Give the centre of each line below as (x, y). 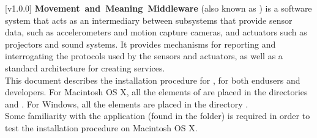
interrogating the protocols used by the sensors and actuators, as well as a (144, 56)
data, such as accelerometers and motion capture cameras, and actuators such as (156, 32)
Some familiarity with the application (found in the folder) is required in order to (158, 116)
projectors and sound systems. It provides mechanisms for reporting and (140, 44)
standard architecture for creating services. (85, 67)
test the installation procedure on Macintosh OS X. (101, 127)
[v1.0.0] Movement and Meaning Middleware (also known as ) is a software (158, 8)
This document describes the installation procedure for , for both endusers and (153, 80)
